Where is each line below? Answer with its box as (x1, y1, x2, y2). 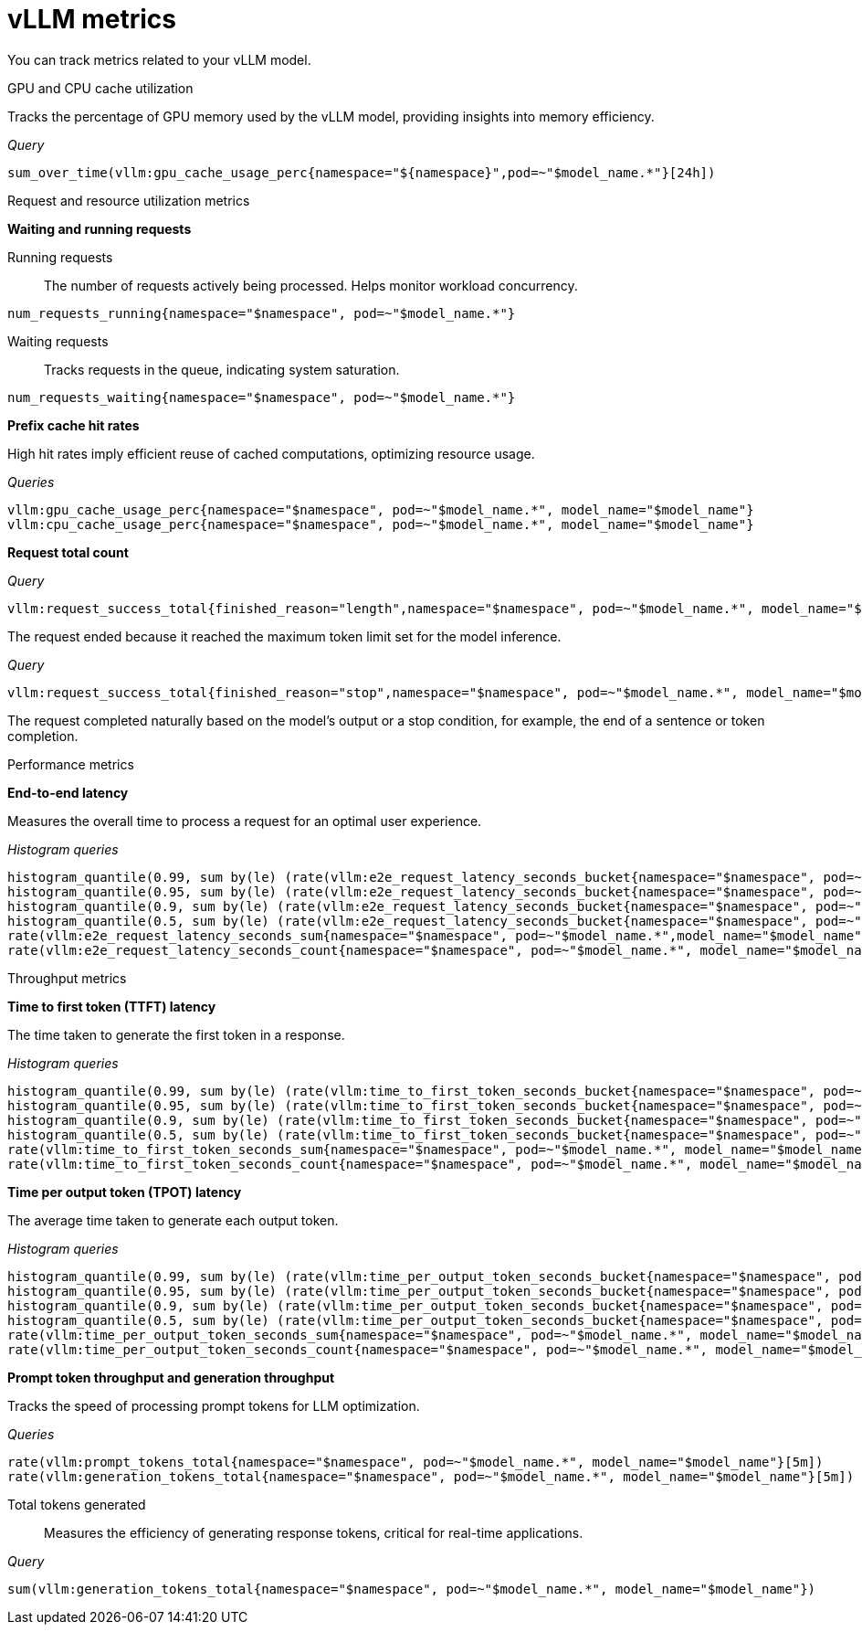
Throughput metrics (7, 970, 127, 986)
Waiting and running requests (7, 220, 192, 237)
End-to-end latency (7, 784, 129, 800)
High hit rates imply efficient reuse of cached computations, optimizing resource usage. (7, 445, 535, 461)
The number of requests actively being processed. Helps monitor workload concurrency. (44, 277, 578, 293)
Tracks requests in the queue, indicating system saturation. (44, 361, 400, 377)
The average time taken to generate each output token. (7, 1212, 339, 1228)
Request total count (7, 544, 129, 560)
